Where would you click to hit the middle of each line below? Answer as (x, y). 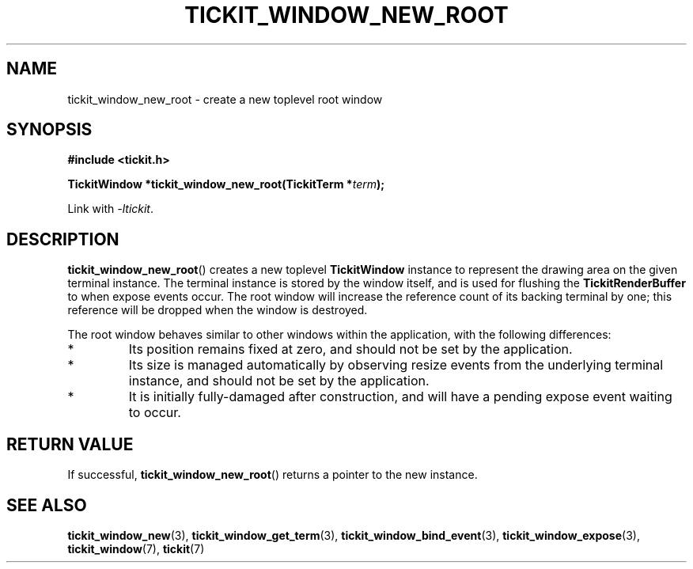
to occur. (155, 413)
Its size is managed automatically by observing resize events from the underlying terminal (396, 365)
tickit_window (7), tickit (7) (136, 548)
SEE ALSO (47, 505)
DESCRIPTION (63, 239)
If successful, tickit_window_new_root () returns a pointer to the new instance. (273, 475)
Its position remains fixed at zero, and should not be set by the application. (350, 349)
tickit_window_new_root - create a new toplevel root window (225, 99)
